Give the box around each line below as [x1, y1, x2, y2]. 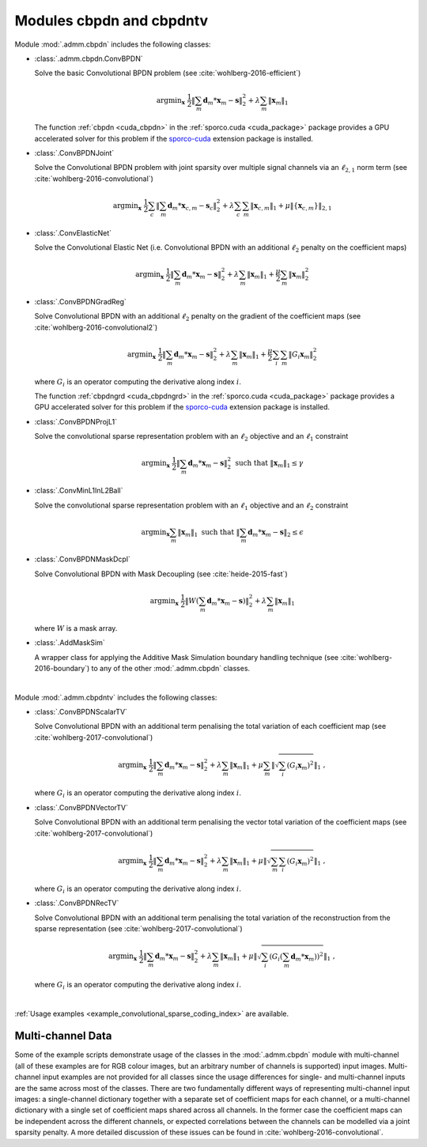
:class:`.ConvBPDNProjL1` [34, 417, 118, 426]
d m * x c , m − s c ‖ [167, 201, 217, 212]
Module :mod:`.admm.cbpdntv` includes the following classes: [14, 692, 217, 702]
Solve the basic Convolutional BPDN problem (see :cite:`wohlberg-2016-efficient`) [34, 68, 301, 78]
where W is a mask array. [34, 623, 118, 632]
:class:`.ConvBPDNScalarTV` [34, 707, 128, 717]
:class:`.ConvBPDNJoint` [34, 149, 115, 158]
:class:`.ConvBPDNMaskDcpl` [34, 554, 130, 564]
